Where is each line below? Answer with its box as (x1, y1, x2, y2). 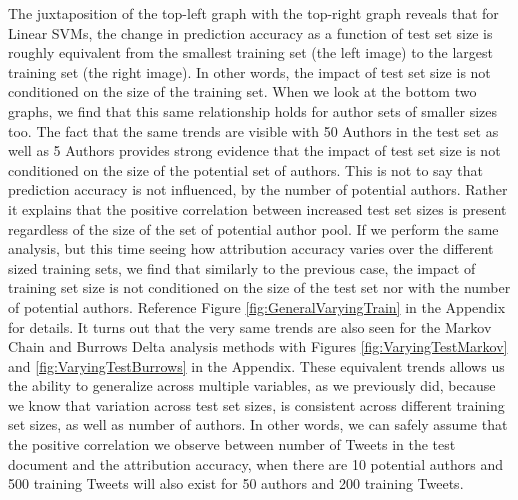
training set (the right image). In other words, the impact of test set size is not (8, 61, 491, 82)
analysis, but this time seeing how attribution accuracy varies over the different (8, 238, 494, 259)
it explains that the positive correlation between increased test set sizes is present (8, 198, 507, 219)
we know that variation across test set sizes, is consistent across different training (8, 394, 505, 415)
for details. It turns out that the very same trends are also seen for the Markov (8, 316, 492, 337)
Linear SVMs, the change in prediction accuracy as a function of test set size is (8, 22, 493, 43)
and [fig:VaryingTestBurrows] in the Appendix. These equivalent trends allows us (8, 355, 505, 376)
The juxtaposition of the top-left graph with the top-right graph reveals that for (8, 3, 499, 23)
